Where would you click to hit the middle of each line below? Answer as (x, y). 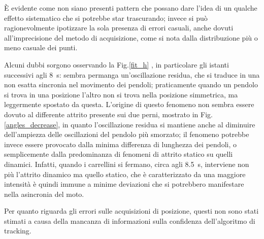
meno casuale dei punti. (41, 47)
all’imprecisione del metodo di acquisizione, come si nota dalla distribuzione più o (131, 37)
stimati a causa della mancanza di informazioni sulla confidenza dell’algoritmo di (130, 220)
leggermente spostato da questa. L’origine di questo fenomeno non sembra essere (129, 104)
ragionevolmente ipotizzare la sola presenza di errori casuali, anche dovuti (119, 28)
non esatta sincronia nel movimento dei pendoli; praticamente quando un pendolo (131, 84)
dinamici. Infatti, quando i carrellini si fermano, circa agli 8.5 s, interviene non (127, 164)
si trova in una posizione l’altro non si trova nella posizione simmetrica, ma (121, 94)
